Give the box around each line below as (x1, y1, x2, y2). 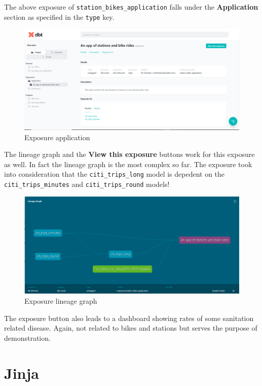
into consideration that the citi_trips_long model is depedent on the (4, 169, 225, 179)
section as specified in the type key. (4, 11, 115, 22)
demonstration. (4, 332, 51, 343)
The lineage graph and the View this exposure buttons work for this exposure (4, 149, 255, 159)
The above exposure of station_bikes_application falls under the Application (4, 2, 258, 12)
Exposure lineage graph (24, 296, 97, 306)
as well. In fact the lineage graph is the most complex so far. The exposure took (4, 158, 252, 169)
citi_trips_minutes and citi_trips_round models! (4, 179, 170, 189)
